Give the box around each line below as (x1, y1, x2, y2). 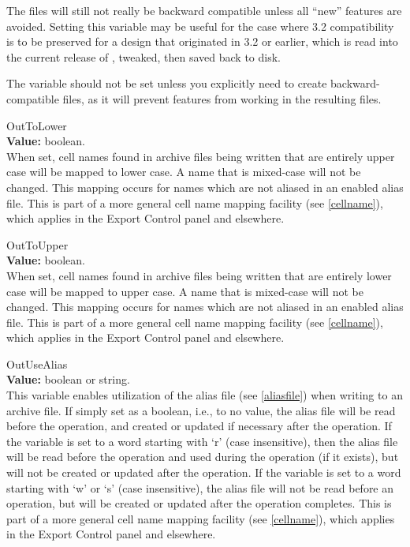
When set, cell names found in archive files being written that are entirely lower (6, 267, 392, 283)
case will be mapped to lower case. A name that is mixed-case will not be (6, 163, 361, 180)
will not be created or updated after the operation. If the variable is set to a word (6, 464, 401, 481)
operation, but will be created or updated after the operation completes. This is (6, 495, 392, 511)
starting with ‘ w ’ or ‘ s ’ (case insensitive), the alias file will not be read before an (6, 479, 394, 496)
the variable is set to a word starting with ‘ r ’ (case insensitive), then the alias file (6, 433, 398, 449)
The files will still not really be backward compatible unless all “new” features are (6, 2, 402, 18)
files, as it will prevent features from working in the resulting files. (62, 90, 382, 107)
